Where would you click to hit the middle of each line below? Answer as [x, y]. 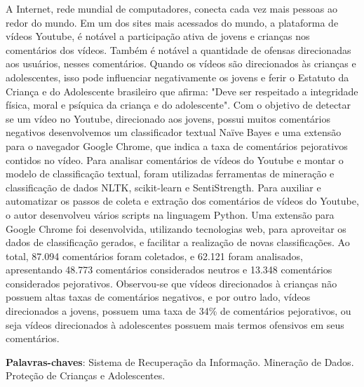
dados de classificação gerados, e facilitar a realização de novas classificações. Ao [178, 242]
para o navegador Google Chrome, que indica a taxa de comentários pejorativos [177, 145]
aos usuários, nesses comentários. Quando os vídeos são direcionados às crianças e [181, 63]
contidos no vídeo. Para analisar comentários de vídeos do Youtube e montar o [175, 159]
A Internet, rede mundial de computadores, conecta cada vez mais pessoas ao [171, 8]
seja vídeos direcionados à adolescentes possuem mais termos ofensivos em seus [175, 324]
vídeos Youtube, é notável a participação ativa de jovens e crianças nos [158, 36]
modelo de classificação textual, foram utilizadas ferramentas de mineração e [170, 174]
